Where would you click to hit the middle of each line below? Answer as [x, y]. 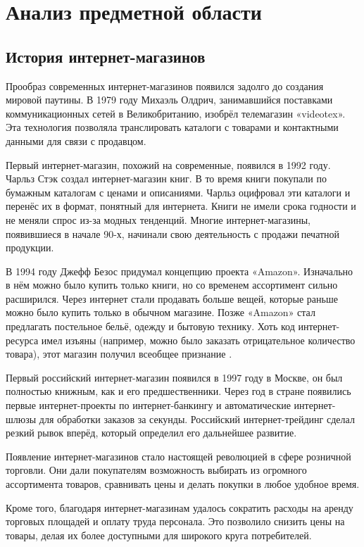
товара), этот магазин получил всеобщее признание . [119, 354]
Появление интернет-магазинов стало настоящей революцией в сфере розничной [178, 456]
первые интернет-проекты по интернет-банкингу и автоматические [148, 405]
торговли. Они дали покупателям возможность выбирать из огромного [156, 470]
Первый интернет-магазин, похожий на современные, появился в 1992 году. [168, 164]
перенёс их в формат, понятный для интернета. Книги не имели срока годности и [181, 206]
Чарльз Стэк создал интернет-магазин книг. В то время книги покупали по [166, 178]
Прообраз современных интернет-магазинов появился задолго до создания [165, 86]
